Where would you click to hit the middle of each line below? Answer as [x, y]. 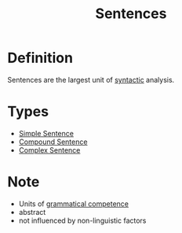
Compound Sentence [53, 142]
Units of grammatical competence [74, 203]
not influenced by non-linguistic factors [82, 220]
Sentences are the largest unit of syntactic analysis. [91, 80]
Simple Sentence [46, 133]
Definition [40, 58]
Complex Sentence [49, 150]
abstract [32, 212]
